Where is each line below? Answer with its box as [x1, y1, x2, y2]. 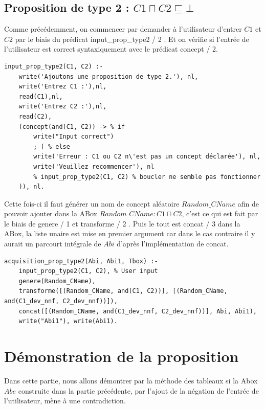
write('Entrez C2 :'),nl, [18, 103, 107, 110]
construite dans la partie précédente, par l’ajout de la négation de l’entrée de [18, 385, 259, 396]
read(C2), [18, 112, 52, 120]
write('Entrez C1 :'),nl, [18, 83, 107, 90]
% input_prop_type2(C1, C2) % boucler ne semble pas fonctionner [33, 173, 261, 180]
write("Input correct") [33, 133, 114, 141]
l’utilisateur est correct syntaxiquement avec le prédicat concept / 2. [4, 43, 218, 54]
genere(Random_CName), [18, 277, 96, 285]
